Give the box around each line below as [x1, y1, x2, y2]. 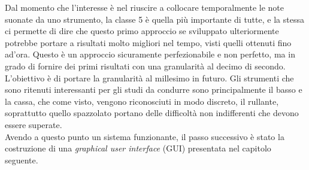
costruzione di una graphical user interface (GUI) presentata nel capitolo [5, 142, 271, 154]
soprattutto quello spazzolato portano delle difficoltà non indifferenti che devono [5, 107, 299, 119]
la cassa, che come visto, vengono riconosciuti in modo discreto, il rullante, [5, 95, 279, 107]
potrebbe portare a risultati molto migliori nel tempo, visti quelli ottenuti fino [5, 36, 292, 48]
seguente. [5, 153, 38, 166]
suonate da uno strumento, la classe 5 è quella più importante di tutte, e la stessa [5, 13, 304, 25]
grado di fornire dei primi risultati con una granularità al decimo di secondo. [5, 59, 286, 72]
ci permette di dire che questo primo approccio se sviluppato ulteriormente [5, 25, 279, 37]
